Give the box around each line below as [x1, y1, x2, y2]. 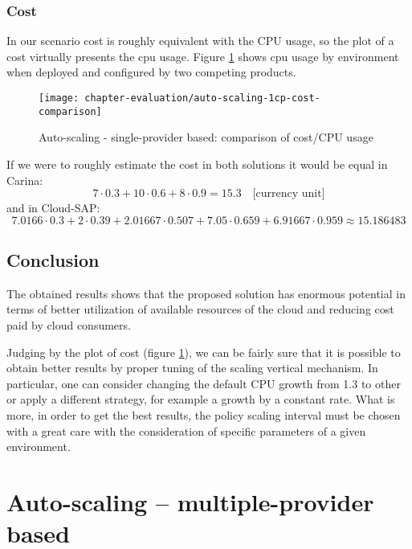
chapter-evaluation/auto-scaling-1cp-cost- [84, 92, 320, 104]
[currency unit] [252, 188, 325, 200]
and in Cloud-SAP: [6, 199, 100, 216]
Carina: [6, 171, 43, 188]
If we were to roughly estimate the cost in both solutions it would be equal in [6, 155, 388, 172]
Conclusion [6, 248, 100, 272]
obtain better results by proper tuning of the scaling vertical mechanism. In [6, 359, 378, 376]
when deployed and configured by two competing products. [6, 64, 296, 80]
